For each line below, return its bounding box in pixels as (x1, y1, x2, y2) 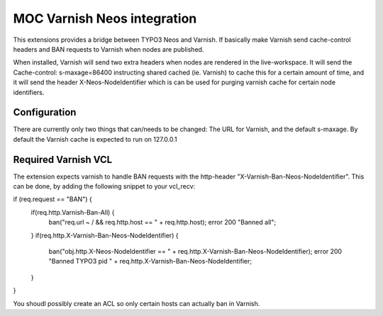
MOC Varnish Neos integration (13, 11, 197, 26)
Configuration (13, 106, 77, 118)
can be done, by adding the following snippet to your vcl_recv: (13, 182, 196, 191)
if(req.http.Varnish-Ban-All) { (30, 208, 115, 216)
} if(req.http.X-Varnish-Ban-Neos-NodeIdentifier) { (30, 231, 179, 239)
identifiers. (13, 88, 45, 96)
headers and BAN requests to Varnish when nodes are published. (13, 45, 204, 53)
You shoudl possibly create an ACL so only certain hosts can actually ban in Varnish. (13, 299, 260, 307)
